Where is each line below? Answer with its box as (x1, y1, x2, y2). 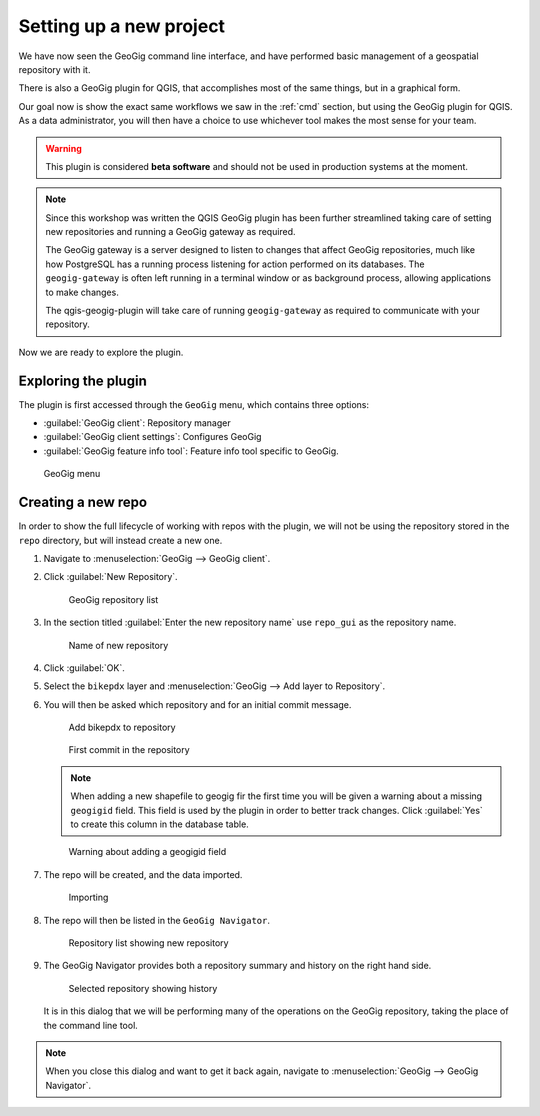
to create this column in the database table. (70, 818, 249, 830)
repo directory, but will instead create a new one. (18, 534, 223, 546)
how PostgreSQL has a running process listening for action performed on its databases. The (45, 258, 425, 270)
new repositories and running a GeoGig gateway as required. (45, 226, 296, 238)
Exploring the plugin (18, 372, 147, 389)
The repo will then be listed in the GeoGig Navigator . (43, 914, 270, 926)
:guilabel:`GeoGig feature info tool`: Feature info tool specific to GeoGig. (43, 445, 339, 457)
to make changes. (45, 286, 119, 298)
